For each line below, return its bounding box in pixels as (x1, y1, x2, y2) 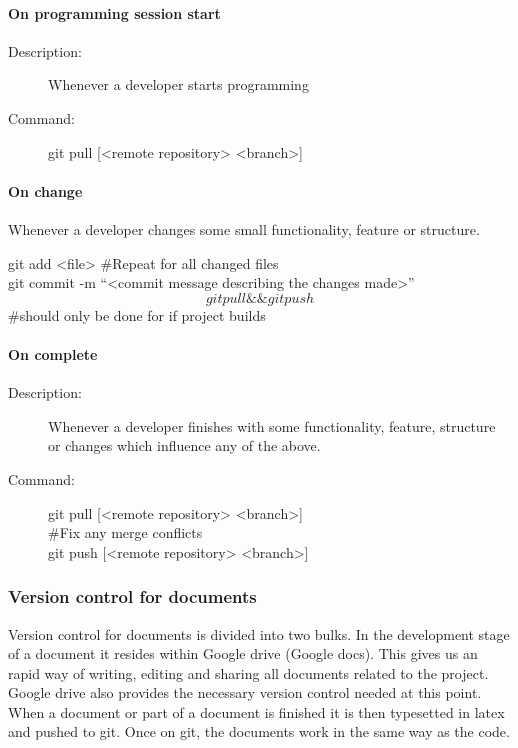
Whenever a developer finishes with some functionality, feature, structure (48, 415, 496, 436)
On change (8, 180, 83, 201)
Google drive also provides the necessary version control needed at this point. (8, 682, 482, 703)
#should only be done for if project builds (8, 304, 266, 325)
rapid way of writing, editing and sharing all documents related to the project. (8, 662, 489, 683)
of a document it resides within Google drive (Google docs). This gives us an (8, 643, 478, 664)
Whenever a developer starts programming (48, 74, 309, 95)
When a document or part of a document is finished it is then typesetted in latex (8, 701, 505, 722)
